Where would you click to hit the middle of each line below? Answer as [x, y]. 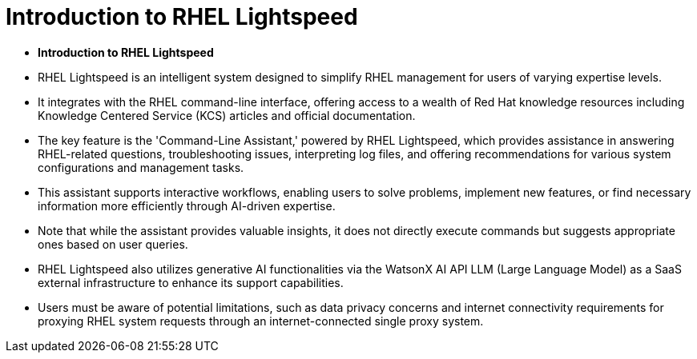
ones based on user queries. [113, 244]
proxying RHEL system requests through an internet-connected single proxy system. [261, 321]
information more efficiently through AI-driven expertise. [187, 205]
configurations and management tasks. [141, 167]
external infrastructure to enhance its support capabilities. [191, 282]
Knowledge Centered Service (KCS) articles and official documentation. [227, 115]
